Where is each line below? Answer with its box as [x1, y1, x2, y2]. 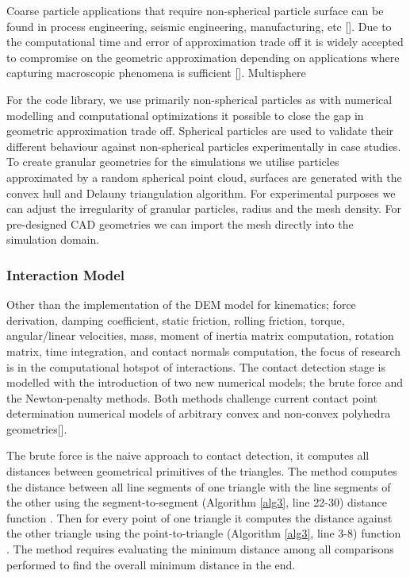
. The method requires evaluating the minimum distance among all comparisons [6, 541, 394, 557]
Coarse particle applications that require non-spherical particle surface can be [6, 2, 384, 18]
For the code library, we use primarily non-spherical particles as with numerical [6, 91, 393, 107]
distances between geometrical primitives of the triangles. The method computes [6, 463, 397, 480]
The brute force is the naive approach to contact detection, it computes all [6, 447, 370, 464]
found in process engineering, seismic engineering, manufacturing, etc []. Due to [6, 17, 392, 34]
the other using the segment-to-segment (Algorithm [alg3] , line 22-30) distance [6, 494, 387, 511]
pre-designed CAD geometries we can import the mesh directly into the [6, 215, 354, 232]
